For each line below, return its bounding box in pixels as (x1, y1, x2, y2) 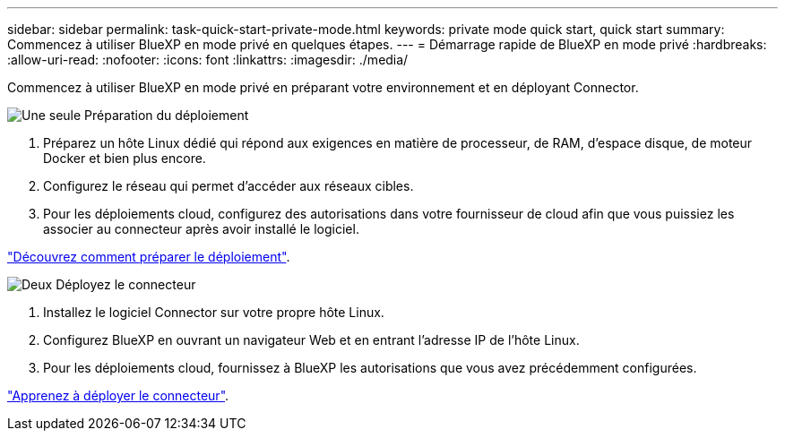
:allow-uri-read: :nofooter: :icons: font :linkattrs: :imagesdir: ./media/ (7, 52, 409, 67)
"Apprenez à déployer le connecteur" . (7, 388, 229, 403)
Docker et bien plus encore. (43, 150, 206, 166)
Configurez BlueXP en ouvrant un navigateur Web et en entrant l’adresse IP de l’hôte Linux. (43, 332, 580, 348)
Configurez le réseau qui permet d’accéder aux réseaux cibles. (43, 178, 414, 193)
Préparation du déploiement (84, 107, 249, 123)
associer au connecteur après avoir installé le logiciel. (43, 221, 359, 236)
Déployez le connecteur (56, 277, 196, 292)
